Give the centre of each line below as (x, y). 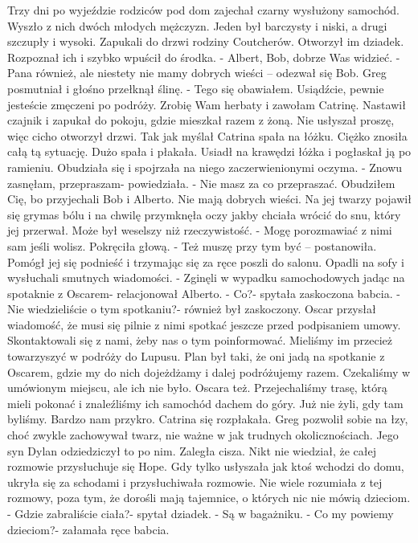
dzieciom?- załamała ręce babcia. (88, 529)
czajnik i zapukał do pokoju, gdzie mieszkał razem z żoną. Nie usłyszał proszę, (201, 120)
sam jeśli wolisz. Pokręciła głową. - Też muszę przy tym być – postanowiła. (192, 245)
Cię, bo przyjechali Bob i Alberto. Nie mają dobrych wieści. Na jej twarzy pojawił (209, 199)
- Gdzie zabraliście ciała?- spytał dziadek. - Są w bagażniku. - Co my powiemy (201, 513)
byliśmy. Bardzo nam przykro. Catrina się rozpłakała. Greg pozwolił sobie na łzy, (208, 419)
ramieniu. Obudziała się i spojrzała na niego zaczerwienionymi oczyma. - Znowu (205, 167)
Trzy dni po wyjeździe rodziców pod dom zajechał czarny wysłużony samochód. (203, 10)
